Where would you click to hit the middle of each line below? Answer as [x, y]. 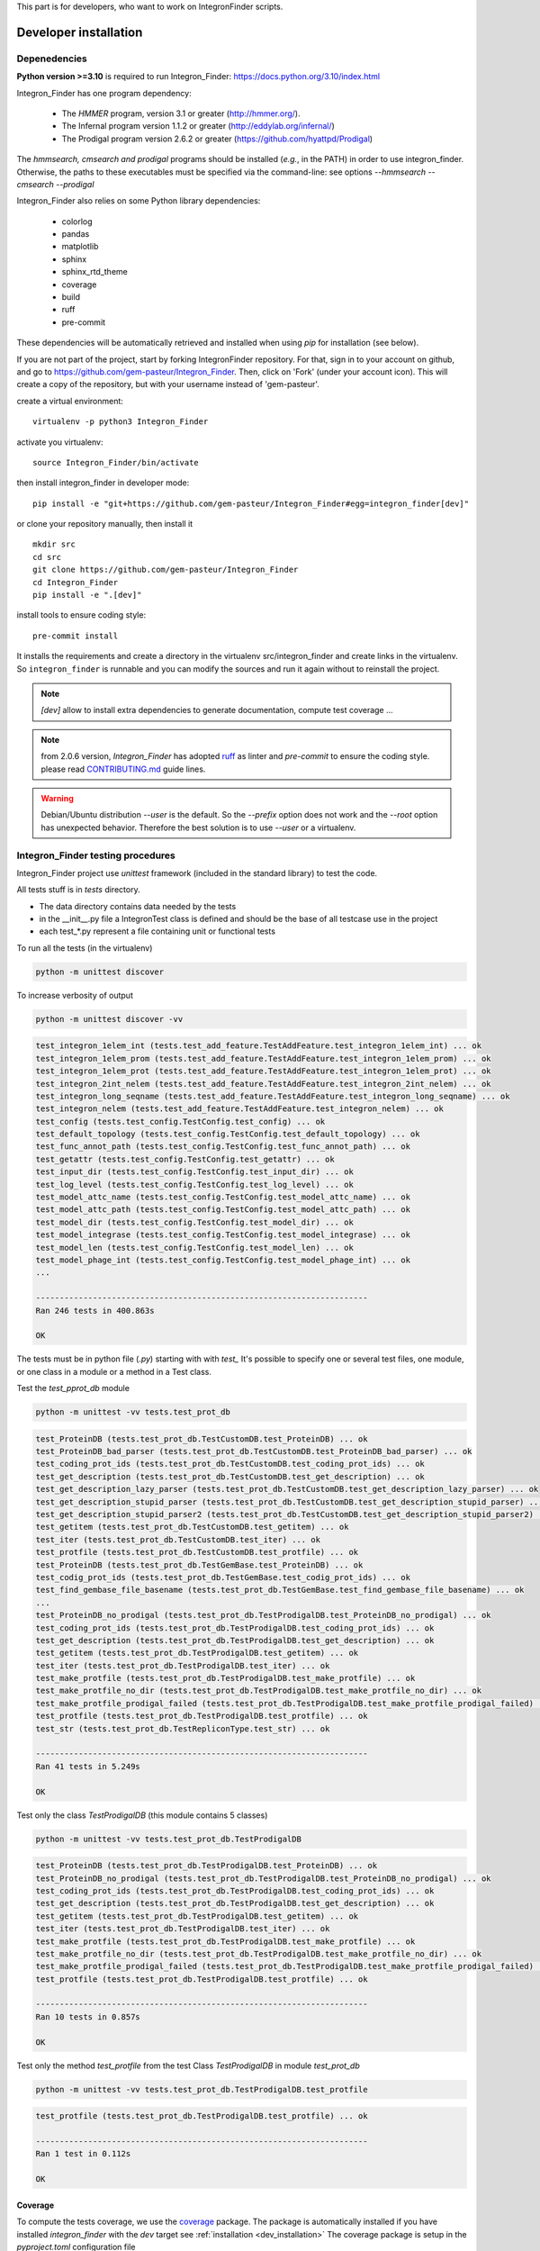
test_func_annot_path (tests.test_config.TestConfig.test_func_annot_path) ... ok [223, 1147]
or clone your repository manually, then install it [105, 524]
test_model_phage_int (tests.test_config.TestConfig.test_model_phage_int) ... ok [223, 1260]
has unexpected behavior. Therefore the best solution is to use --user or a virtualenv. [198, 827]
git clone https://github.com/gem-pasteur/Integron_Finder [166, 570]
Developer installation [80, 32]
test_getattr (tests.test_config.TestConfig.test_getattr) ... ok [185, 1159]
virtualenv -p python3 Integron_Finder [121, 422]
